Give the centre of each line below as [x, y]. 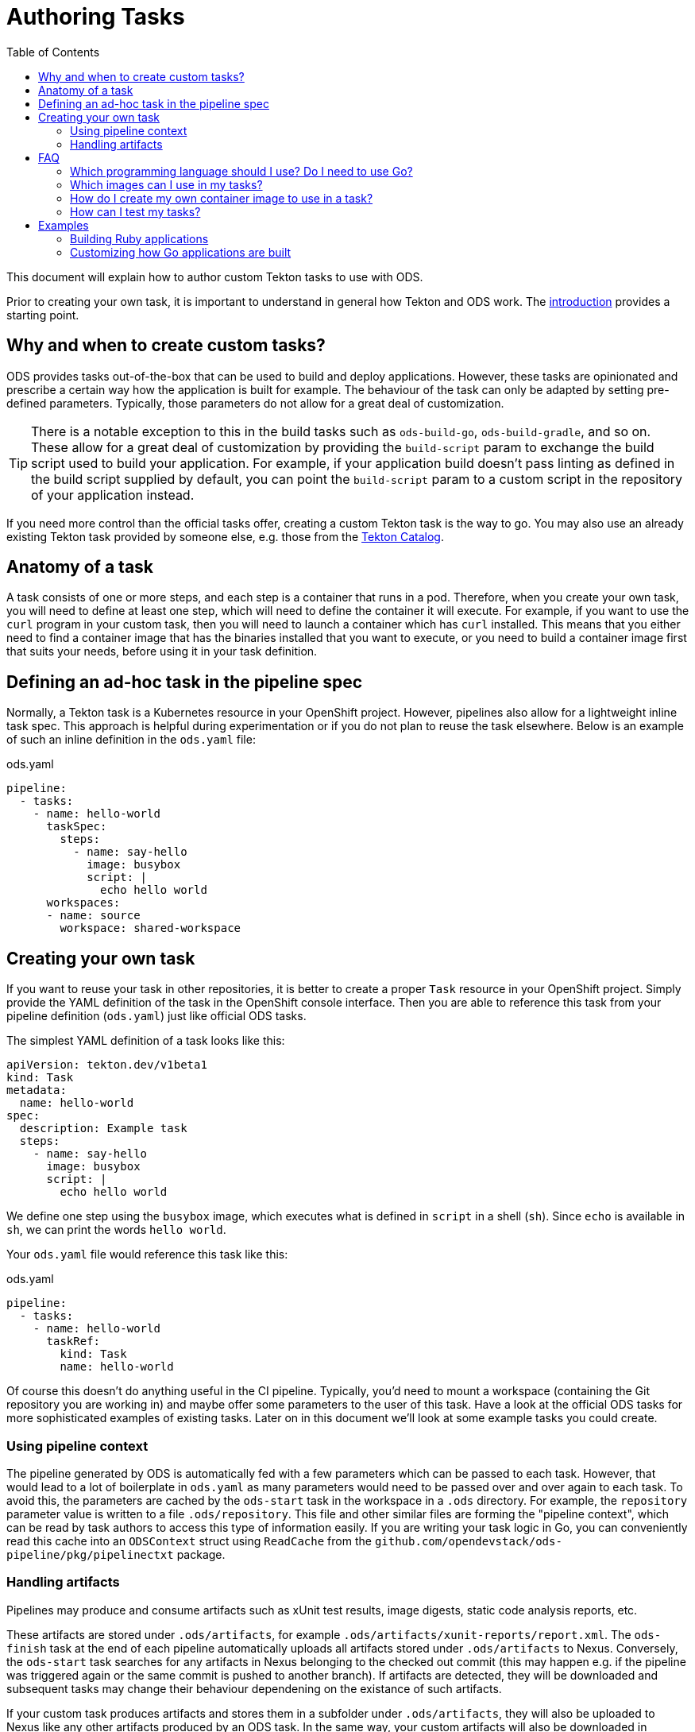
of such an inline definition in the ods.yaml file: [131, 740]
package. [201, 1554]
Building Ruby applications [139, 238]
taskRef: [73, 1342]
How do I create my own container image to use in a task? [222, 198]
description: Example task [103, 1129]
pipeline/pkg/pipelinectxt [90, 1554]
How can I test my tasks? [135, 211]
